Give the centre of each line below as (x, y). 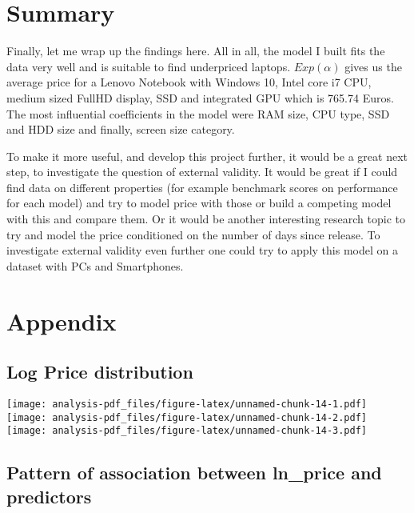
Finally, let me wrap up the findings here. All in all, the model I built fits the (196, 51)
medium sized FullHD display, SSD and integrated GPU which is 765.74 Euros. (200, 97)
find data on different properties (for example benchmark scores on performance (202, 187)
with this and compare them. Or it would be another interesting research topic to (206, 219)
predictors (49, 496)
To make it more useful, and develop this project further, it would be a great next (207, 156)
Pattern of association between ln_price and (194, 473)
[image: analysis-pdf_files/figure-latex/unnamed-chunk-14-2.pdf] (187, 417)
